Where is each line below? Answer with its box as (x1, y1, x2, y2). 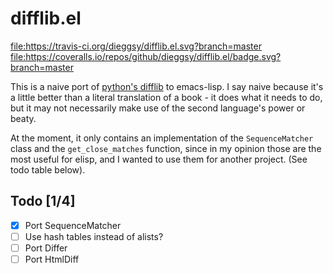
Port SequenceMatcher (24, 219, 122, 231)
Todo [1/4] (10, 193, 76, 210)
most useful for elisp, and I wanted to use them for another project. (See (10, 153, 308, 165)
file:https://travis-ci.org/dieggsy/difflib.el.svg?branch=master (10, 40, 262, 52)
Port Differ (24, 242, 68, 254)
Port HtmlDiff (24, 253, 80, 265)
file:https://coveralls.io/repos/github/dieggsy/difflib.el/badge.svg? (10, 50, 282, 62)
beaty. (10, 112, 37, 124)
